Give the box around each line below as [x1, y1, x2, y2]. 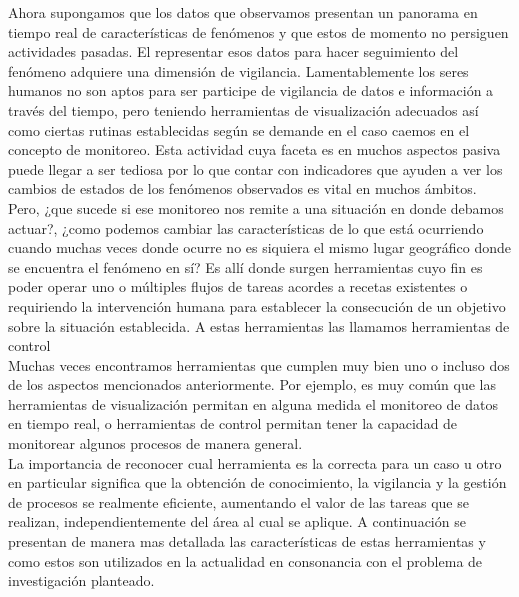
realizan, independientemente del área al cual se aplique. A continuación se [8, 511, 466, 532]
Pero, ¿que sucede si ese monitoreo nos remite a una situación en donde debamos [8, 197, 504, 218]
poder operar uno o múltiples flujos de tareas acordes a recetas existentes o [8, 276, 468, 297]
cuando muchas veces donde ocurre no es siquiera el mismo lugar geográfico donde [8, 237, 511, 258]
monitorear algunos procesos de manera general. [8, 433, 303, 454]
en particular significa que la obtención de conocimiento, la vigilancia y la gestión [8, 472, 507, 493]
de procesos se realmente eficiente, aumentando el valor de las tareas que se [8, 491, 469, 512]
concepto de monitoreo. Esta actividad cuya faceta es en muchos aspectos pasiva [8, 139, 501, 160]
